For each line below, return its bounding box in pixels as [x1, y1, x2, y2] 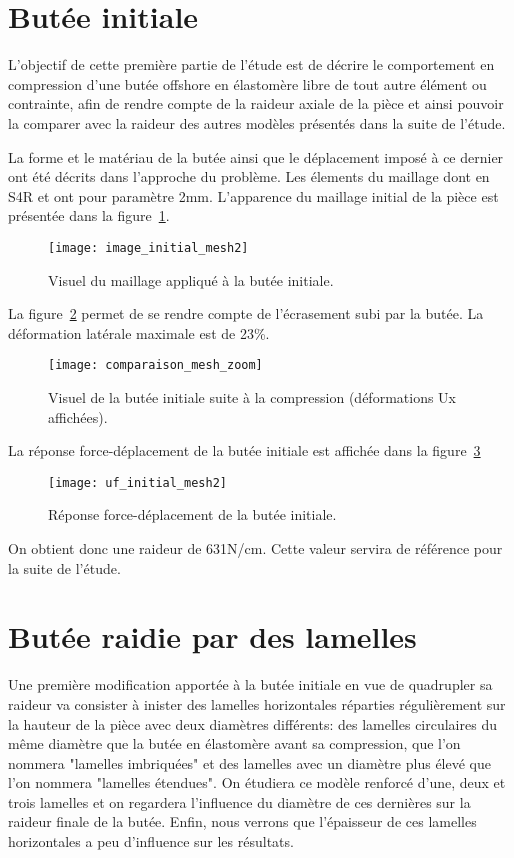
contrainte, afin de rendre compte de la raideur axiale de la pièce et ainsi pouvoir [8, 93, 504, 114]
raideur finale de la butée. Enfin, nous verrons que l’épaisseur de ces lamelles [8, 811, 477, 832]
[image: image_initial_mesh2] [48, 240, 249, 255]
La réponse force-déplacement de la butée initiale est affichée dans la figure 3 [8, 440, 481, 461]
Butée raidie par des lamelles [8, 616, 417, 657]
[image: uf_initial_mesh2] [48, 475, 227, 490]
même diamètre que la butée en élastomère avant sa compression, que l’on [8, 733, 461, 754]
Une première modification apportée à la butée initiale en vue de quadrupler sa [8, 674, 493, 695]
